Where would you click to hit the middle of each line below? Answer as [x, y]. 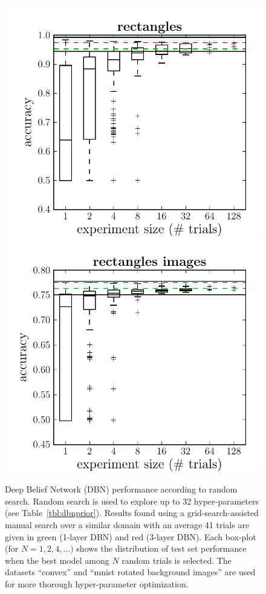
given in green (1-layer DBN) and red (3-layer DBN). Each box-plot [131, 536]
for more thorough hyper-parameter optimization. [97, 584]
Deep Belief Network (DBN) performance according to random [121, 489]
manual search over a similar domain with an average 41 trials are [127, 525]
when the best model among [57, 560]
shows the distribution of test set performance [161, 548]
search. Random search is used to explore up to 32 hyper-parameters [132, 501]
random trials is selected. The [177, 560]
